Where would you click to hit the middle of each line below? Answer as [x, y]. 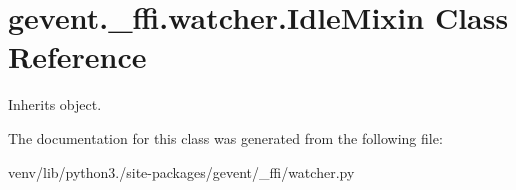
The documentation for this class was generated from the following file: [225, 137]
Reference [77, 56]
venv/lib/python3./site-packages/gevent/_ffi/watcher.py [181, 171]
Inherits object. [55, 104]
